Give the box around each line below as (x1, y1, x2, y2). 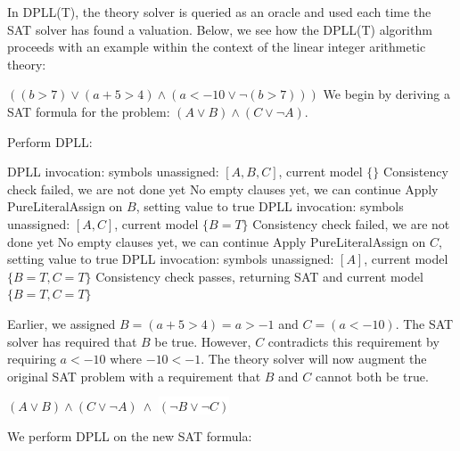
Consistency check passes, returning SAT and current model (95, 266, 423, 285)
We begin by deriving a (323, 85, 450, 103)
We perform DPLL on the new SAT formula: (7, 426, 252, 445)
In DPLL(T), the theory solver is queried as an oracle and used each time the (7, 3, 431, 20)
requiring (7, 349, 56, 368)
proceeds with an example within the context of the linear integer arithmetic (7, 37, 426, 56)
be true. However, (154, 332, 251, 350)
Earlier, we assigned (7, 314, 116, 332)
